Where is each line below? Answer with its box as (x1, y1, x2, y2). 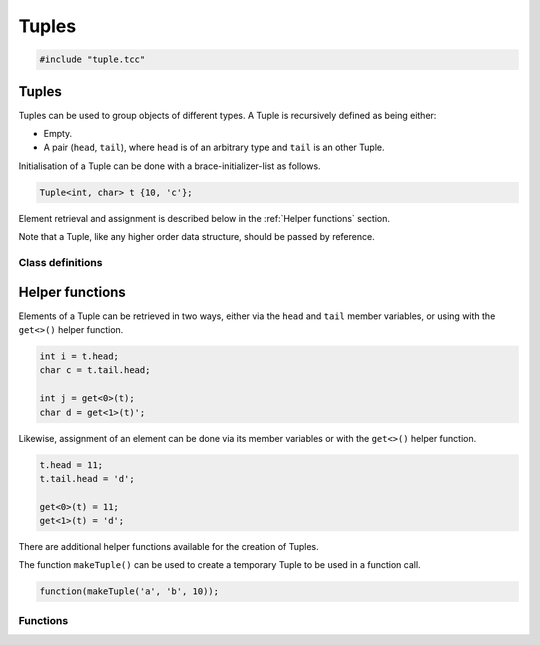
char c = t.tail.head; (39, 365, 151, 376)
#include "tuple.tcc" (39, 54, 146, 65)
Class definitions (18, 255, 103, 269)
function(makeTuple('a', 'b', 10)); (39, 586, 220, 597)
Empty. (43, 128, 73, 140)
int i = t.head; (39, 351, 120, 362)
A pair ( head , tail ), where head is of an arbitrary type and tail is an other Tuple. (43, 141, 385, 154)
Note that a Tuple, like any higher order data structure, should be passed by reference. (18, 231, 375, 243)
